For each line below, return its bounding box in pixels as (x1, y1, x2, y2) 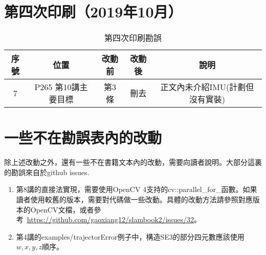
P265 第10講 (34, 81, 80, 93)
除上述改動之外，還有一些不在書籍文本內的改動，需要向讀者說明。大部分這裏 (4, 157, 262, 167)
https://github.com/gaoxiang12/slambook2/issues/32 (27, 214, 194, 225)
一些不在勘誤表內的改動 (4, 127, 162, 148)
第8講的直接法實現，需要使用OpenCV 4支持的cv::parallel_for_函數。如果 (16, 184, 257, 195)
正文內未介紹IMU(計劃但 (160, 81, 254, 93)
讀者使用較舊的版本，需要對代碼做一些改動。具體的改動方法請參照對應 (16, 194, 253, 205)
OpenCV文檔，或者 (30, 204, 94, 215)
